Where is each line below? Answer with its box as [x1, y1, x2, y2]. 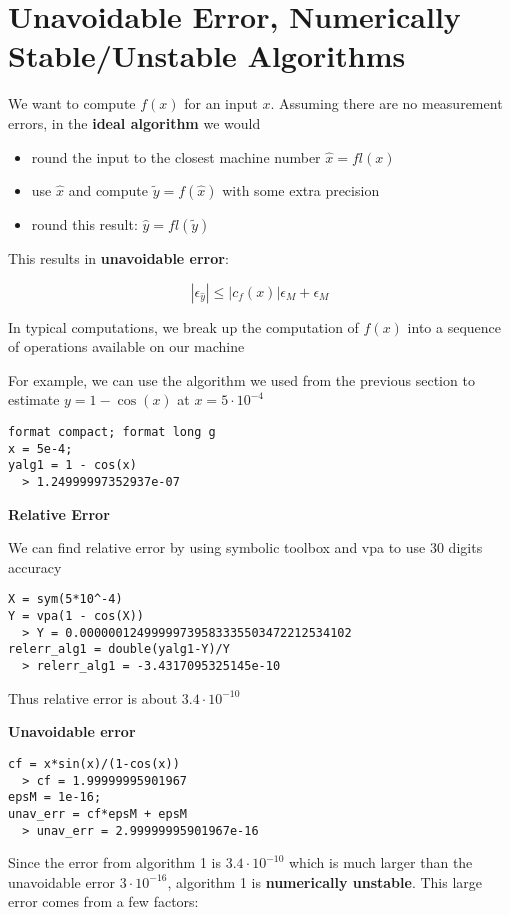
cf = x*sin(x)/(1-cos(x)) [8, 756, 180, 771]
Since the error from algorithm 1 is [8, 852, 221, 873]
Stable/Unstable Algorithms [8, 35, 406, 76]
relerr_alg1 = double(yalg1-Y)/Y [8, 642, 230, 657]
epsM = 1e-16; [8, 790, 102, 805]
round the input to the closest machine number [31, 146, 321, 167]
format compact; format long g [8, 425, 216, 440]
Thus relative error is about [8, 687, 178, 708]
